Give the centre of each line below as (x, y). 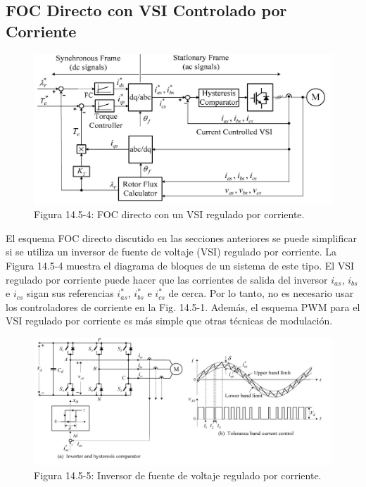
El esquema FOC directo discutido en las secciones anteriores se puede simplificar (181, 238)
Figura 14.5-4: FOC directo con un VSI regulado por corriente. (169, 214)
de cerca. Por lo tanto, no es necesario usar (261, 293)
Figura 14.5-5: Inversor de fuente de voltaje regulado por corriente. (178, 475)
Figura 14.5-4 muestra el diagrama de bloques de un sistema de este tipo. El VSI (180, 266)
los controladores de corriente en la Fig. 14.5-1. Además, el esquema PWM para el (183, 306)
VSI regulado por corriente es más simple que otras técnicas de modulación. (169, 321)
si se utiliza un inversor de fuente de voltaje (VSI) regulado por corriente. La (171, 252)
